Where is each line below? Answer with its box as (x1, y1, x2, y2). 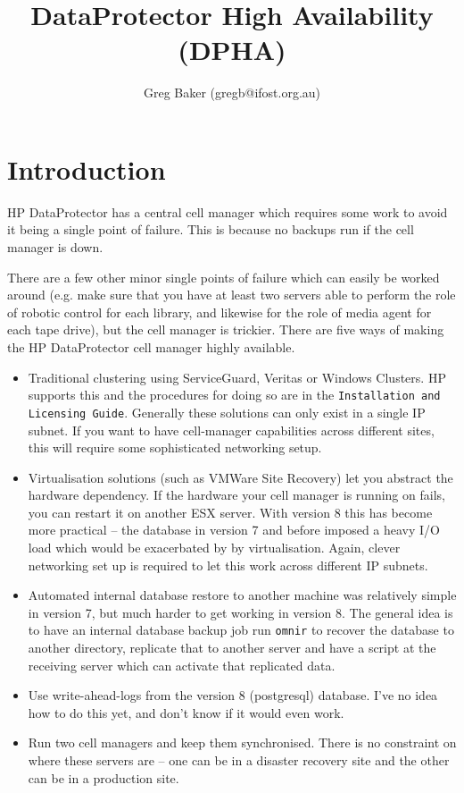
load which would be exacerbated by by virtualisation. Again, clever (28, 538, 401, 557)
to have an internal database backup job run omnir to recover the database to (28, 620, 454, 639)
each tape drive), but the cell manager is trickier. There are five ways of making (7, 320, 444, 339)
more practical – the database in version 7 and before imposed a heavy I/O (28, 520, 440, 539)
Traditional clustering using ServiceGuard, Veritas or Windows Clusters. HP (28, 367, 446, 386)
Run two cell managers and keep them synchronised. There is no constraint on (28, 733, 457, 752)
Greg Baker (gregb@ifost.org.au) (143, 83, 321, 102)
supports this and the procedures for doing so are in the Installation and (28, 385, 441, 404)
